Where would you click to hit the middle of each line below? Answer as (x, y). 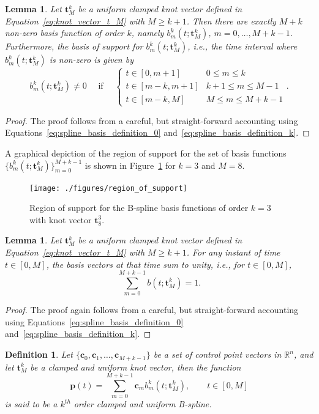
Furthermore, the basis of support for (74, 46)
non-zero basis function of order (65, 33)
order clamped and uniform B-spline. (143, 404)
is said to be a (31, 404)
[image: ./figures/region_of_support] (108, 188)
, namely (148, 33)
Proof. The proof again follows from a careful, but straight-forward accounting (152, 310)
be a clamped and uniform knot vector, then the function (136, 367)
